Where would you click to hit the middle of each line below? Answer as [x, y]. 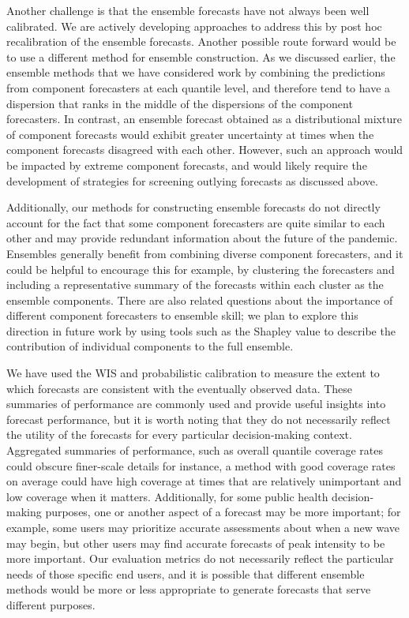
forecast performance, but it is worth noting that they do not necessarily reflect [199, 419]
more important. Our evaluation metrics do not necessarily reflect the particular [200, 558]
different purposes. [51, 604]
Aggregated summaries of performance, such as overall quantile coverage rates [195, 450]
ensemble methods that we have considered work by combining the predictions [196, 72]
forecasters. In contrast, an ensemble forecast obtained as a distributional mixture [204, 119]
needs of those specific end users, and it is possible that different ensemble [186, 573]
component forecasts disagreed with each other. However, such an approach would [205, 150]
